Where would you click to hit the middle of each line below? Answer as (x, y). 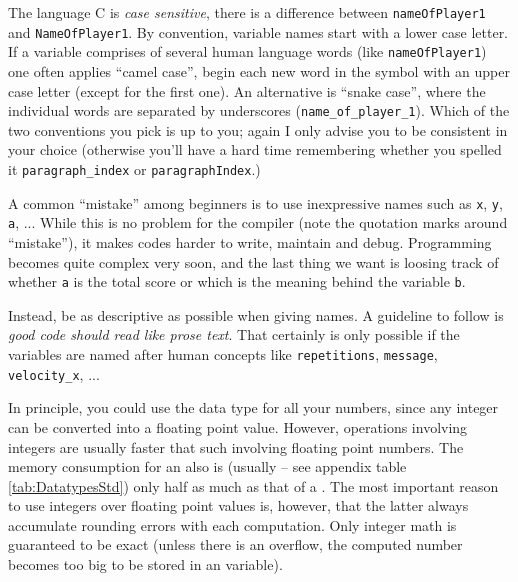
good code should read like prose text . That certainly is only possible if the (234, 334)
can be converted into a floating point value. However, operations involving (238, 426)
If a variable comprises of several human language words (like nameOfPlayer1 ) (247, 51)
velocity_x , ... (54, 373)
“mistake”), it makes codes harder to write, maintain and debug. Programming (250, 241)
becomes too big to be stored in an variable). (145, 564)
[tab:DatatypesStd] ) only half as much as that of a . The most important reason (253, 485)
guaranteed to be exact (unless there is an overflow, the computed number (235, 544)
